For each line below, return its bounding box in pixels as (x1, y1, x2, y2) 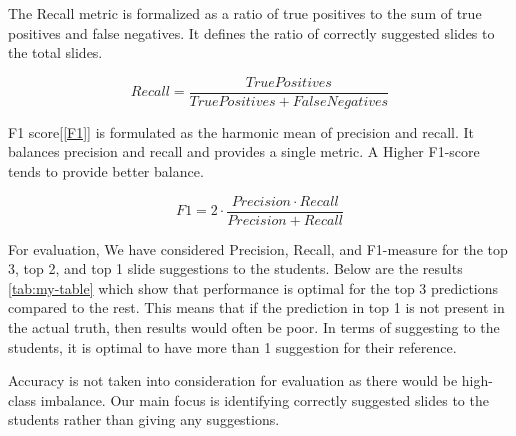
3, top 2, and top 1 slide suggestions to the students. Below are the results (8, 258, 463, 279)
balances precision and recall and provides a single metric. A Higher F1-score (8, 141, 480, 162)
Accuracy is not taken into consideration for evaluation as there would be (8, 370, 458, 391)
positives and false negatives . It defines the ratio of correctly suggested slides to (8, 22, 495, 43)
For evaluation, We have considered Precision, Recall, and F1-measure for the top (8, 238, 508, 259)
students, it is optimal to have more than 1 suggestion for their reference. (8, 336, 457, 357)
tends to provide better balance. (8, 161, 204, 182)
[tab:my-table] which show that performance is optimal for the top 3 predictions (8, 277, 499, 298)
